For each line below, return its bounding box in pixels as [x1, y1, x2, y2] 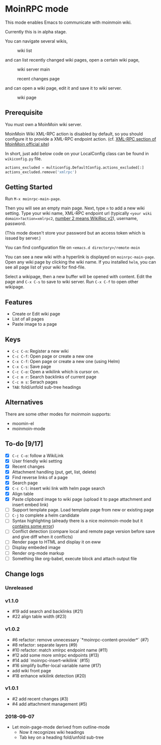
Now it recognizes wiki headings [19, 729, 84, 735]
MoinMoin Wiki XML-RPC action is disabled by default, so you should [5, 131, 143, 137]
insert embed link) [12, 502, 48, 507]
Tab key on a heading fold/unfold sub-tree [19, 734, 104, 740]
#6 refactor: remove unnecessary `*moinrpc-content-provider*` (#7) [12, 636, 149, 643]
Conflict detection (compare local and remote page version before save [12, 528, 155, 534]
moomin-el [12, 420, 34, 426]
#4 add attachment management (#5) [12, 701, 87, 707]
